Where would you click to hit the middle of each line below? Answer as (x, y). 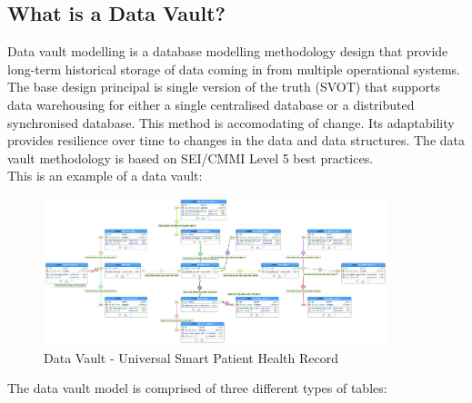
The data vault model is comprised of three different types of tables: (197, 388)
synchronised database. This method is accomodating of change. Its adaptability (231, 122)
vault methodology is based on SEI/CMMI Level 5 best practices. (191, 157)
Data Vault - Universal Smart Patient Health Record (191, 357)
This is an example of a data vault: (105, 176)
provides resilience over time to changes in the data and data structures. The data (236, 140)
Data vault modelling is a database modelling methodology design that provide (228, 51)
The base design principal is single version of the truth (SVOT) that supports (224, 87)
